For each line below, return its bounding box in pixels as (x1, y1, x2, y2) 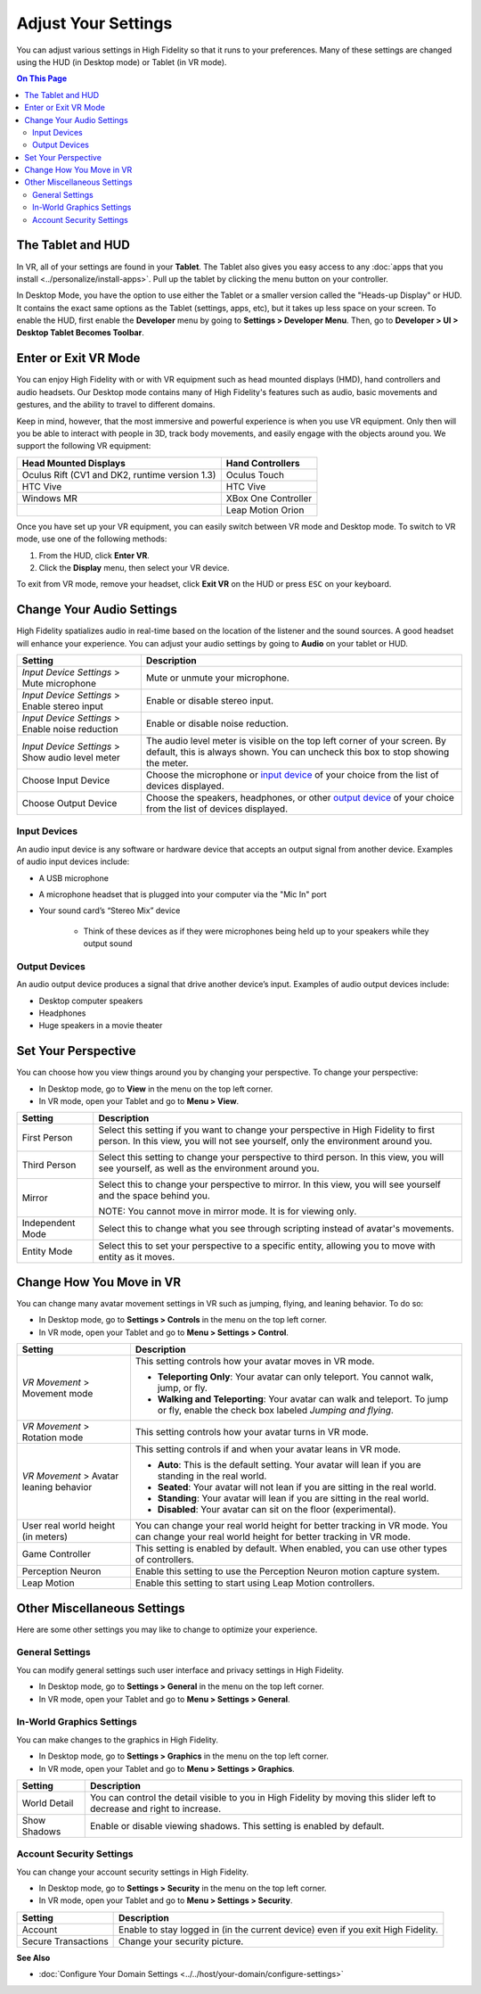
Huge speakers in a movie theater (38, 1020, 163, 1031)
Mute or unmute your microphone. (145, 672, 289, 684)
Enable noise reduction (21, 722, 119, 735)
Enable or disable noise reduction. (145, 717, 289, 729)
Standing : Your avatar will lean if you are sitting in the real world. (157, 1492, 429, 1504)
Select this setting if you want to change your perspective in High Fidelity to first (98, 1124, 436, 1136)
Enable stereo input (21, 700, 104, 713)
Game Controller (21, 1548, 91, 1561)
